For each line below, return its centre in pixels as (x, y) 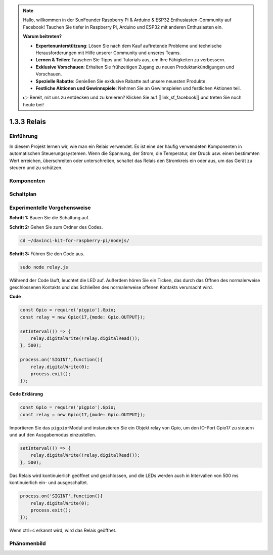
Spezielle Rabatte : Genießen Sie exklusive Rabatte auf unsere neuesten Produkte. (121, 81)
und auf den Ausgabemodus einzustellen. (53, 435)
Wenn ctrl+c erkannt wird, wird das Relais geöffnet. (63, 530)
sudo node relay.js (44, 267)
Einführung (24, 136)
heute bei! (33, 104)
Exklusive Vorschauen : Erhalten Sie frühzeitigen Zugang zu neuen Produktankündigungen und (135, 67)
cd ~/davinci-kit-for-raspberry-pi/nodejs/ (75, 240)
